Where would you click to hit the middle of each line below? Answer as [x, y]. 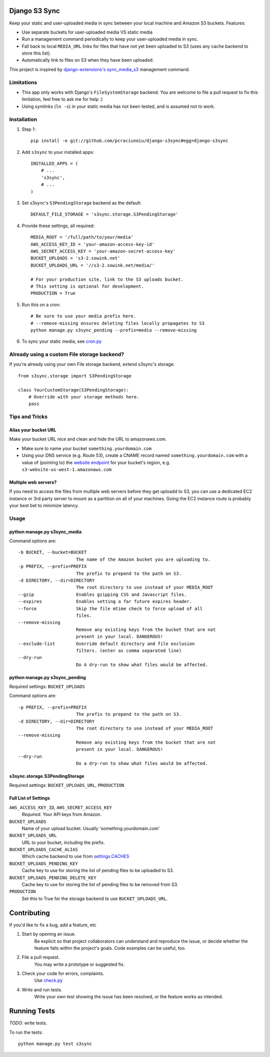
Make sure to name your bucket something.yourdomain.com [87, 448]
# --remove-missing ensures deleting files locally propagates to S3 [118, 323]
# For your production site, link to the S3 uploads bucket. [107, 279]
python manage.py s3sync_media [45, 532]
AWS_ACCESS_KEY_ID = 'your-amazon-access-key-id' [93, 244]
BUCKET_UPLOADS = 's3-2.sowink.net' [75, 258]
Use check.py [48, 980]
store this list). [36, 53]
